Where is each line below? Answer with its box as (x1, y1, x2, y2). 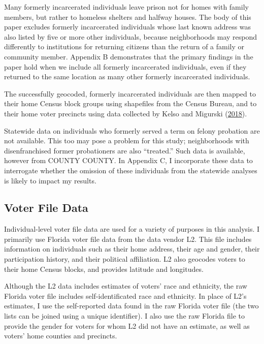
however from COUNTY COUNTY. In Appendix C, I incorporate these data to (4, 155, 253, 166)
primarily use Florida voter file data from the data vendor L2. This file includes (4, 233, 252, 244)
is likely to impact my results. (4, 175, 96, 185)
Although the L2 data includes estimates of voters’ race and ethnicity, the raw (4, 280, 247, 291)
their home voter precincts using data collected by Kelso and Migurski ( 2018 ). (4, 108, 247, 118)
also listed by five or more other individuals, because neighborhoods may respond (4, 31, 257, 42)
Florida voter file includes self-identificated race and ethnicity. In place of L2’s (4, 290, 247, 301)
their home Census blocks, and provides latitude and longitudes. (4, 263, 204, 274)
